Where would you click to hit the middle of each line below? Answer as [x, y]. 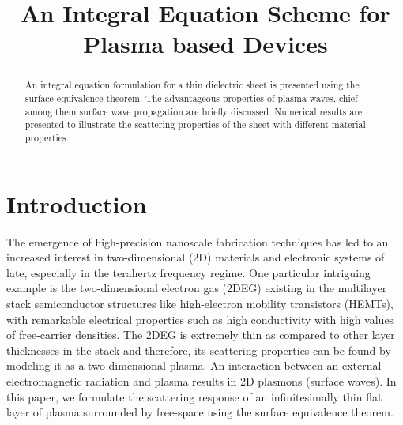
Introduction [77, 203]
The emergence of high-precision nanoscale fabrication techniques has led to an [198, 241]
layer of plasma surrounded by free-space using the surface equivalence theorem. [200, 412]
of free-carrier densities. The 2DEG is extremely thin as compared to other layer [201, 335]
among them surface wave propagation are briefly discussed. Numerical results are [194, 111]
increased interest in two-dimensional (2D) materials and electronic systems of [196, 257]
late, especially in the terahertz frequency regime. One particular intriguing [188, 272]
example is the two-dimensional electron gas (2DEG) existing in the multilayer [197, 288]
